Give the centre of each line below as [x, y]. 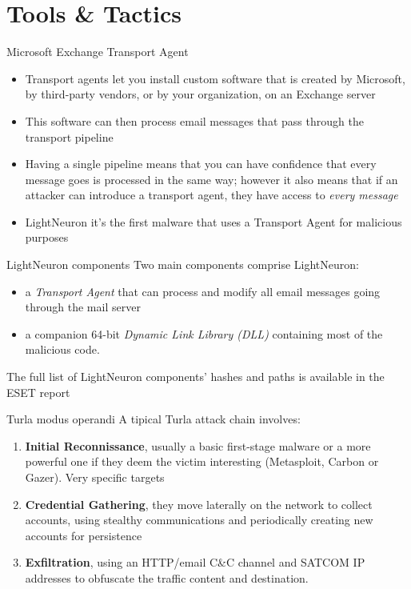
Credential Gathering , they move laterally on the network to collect [199, 504]
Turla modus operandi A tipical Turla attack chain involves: [154, 419]
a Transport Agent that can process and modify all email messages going [203, 291]
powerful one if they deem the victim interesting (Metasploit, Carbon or [202, 461]
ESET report [38, 392]
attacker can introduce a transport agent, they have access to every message [211, 195]
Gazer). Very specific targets [95, 477]
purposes [47, 237]
